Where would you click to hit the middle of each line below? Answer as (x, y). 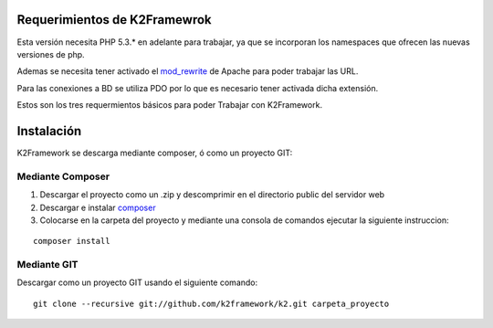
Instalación (49, 131)
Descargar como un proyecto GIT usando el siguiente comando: (137, 282)
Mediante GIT (47, 265)
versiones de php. (51, 54)
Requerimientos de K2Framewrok (114, 20)
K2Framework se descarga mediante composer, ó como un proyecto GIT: (155, 153)
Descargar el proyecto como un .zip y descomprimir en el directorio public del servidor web (212, 195)
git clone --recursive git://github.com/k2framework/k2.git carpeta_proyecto (211, 303)
